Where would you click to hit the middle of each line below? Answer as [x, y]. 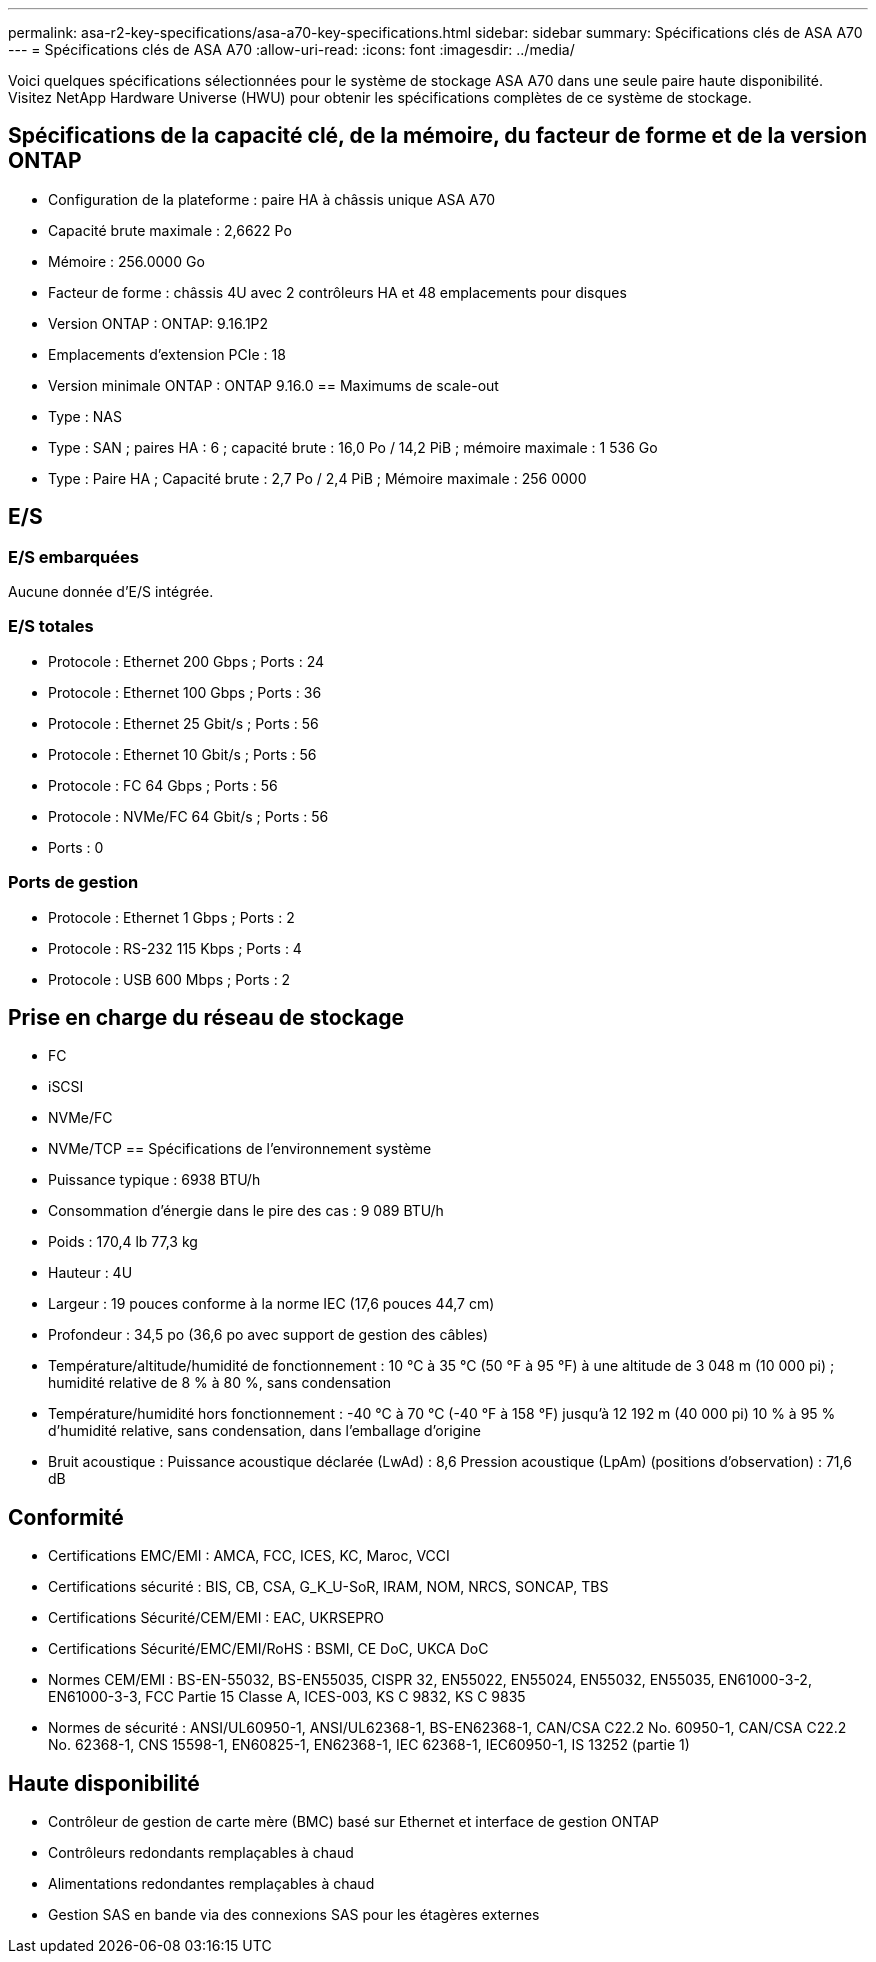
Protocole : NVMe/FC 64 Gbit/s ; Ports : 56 [188, 816]
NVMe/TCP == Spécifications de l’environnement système [240, 1149]
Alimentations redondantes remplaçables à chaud [211, 1884]
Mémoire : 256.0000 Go [126, 261]
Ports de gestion [73, 882]
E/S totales [51, 626]
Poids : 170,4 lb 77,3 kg [123, 1242]
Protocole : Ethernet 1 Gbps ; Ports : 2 [171, 917]
